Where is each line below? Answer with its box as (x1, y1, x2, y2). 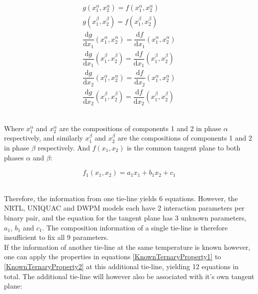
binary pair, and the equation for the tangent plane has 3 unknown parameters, (4, 213, 247, 222)
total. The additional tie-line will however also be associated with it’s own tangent (4, 271, 255, 281)
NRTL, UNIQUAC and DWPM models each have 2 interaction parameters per (4, 203, 245, 213)
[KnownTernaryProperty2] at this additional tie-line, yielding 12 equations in (4, 261, 239, 271)
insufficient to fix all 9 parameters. (4, 232, 109, 242)
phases (4, 152, 24, 162)
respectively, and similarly (4, 133, 83, 143)
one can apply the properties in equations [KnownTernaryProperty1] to (4, 251, 221, 262)
